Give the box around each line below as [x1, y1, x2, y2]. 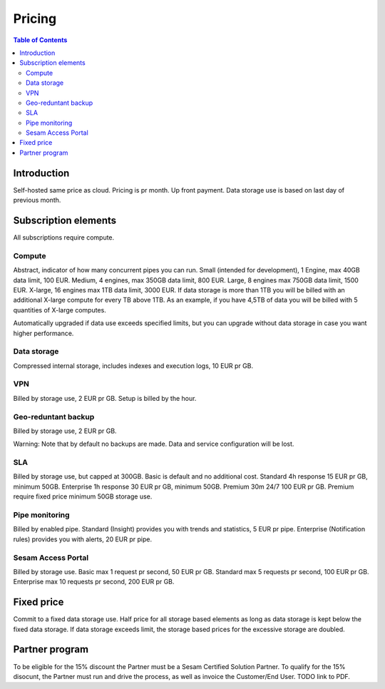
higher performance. [13, 329, 74, 337]
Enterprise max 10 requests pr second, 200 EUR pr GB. [13, 578, 175, 586]
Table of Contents [13, 36, 68, 44]
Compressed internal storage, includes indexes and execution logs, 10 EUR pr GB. [13, 361, 253, 370]
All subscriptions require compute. [13, 233, 115, 242]
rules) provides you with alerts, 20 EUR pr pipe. [13, 535, 153, 543]
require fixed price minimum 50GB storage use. [13, 492, 153, 501]
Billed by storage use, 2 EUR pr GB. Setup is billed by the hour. [13, 394, 197, 402]
